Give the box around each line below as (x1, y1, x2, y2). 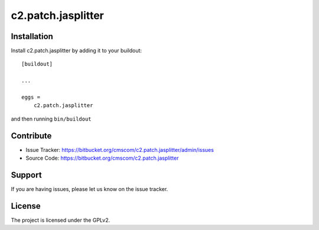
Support (11, 170, 42, 180)
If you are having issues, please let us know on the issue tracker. (11, 186, 168, 192)
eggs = (21, 94, 41, 101)
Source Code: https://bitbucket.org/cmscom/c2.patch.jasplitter (25, 154, 179, 162)
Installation (11, 31, 53, 41)
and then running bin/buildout (11, 115, 92, 122)
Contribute (11, 131, 52, 141)
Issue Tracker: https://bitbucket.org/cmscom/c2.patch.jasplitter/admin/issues (25, 146, 214, 153)
